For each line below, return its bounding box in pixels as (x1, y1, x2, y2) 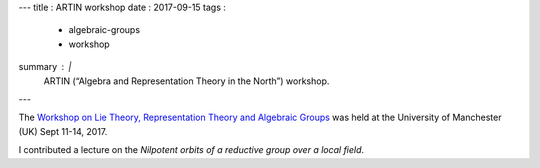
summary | (18, 61, 72, 73)
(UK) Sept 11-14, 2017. (18, 125, 108, 137)
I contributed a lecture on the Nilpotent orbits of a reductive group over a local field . (18, 144, 365, 156)
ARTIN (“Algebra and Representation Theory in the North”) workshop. (43, 75, 330, 87)
